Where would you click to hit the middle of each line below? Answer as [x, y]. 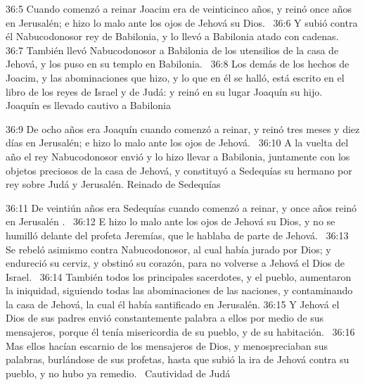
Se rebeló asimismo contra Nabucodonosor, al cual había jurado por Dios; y [168, 249]
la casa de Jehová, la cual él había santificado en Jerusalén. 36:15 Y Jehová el [173, 304]
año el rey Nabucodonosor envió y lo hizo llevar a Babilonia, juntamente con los [178, 156]
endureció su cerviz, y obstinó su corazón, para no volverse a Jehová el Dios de [175, 263]
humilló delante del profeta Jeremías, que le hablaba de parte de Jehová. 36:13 [177, 235]
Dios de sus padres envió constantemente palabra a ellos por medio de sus [165, 318]
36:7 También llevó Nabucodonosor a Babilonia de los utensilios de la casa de [172, 50]
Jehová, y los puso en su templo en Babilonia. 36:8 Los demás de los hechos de [178, 64]
